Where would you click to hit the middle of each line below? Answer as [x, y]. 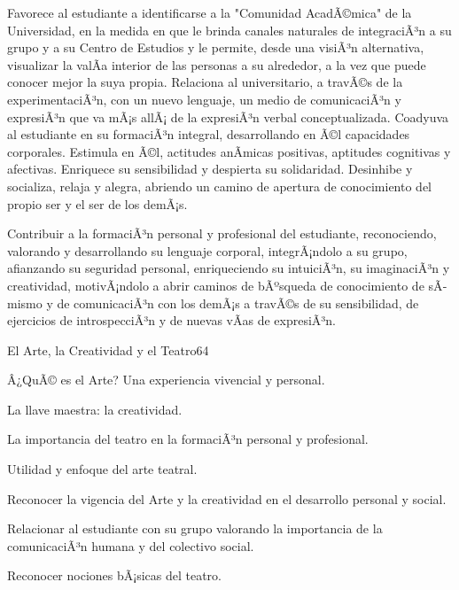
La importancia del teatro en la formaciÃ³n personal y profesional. [188, 439]
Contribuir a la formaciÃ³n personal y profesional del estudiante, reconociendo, [222, 233]
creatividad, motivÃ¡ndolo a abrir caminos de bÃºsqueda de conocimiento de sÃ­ [227, 285]
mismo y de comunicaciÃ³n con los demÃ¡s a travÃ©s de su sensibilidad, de [213, 303]
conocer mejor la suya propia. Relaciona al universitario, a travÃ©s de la [205, 82]
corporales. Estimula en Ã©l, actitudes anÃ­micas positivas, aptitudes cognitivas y [229, 151]
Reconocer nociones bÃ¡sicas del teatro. [114, 575]
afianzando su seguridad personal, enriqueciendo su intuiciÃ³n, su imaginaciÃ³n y [229, 268]
